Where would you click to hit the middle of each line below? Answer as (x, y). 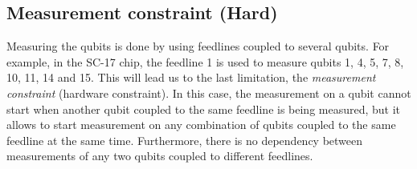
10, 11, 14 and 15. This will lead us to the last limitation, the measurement (191, 77)
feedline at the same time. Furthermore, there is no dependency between (185, 140)
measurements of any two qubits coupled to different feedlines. (160, 156)
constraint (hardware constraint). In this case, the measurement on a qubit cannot (209, 93)
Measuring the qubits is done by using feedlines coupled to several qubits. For (198, 46)
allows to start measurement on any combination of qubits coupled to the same (201, 125)
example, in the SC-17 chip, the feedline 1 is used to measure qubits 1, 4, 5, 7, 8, (205, 61)
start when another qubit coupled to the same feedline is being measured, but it (204, 109)
